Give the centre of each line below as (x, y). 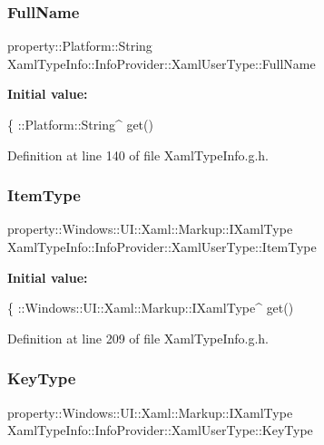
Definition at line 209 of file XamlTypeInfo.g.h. (138, 338)
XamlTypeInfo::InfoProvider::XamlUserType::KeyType (160, 430)
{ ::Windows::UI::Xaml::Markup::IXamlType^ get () (151, 308)
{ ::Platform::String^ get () (80, 124)
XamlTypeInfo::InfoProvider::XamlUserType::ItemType (162, 247)
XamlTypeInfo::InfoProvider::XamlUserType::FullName (162, 63)
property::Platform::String (80, 46)
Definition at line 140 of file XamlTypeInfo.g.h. (138, 155)
